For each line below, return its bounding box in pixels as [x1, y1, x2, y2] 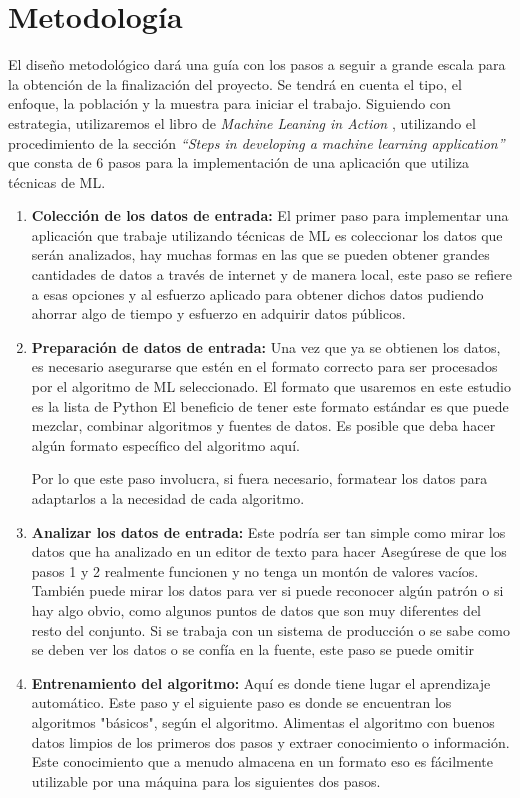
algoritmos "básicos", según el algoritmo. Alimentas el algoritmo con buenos [31, 711, 495, 732]
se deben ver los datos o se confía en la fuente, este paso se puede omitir [31, 639, 475, 660]
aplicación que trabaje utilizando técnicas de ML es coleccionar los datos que [31, 224, 503, 245]
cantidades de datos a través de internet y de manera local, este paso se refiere [31, 264, 512, 285]
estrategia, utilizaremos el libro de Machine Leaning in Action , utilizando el [8, 112, 476, 133]
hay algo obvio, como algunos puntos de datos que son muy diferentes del [31, 599, 481, 620]
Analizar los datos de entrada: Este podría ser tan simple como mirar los [31, 521, 506, 542]
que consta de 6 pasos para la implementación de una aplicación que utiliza [8, 152, 470, 173]
